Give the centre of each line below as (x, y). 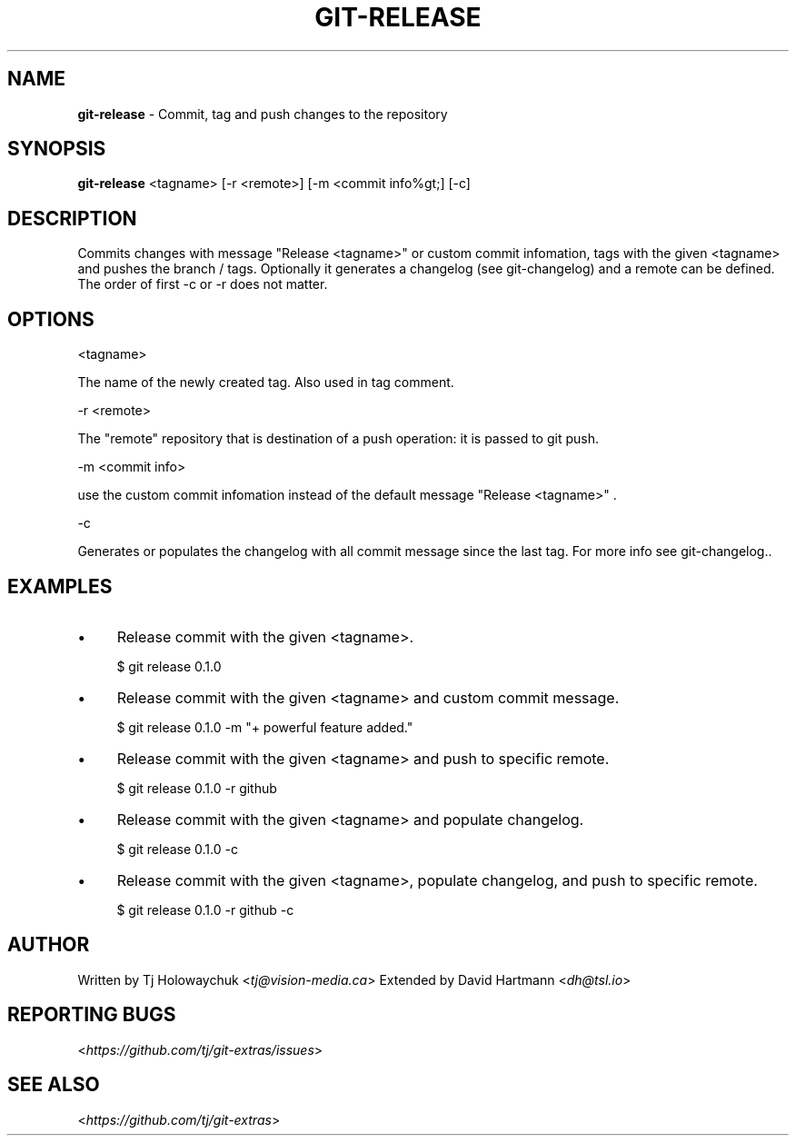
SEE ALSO (54, 1085)
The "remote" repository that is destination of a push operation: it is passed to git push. (338, 439)
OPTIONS (51, 319)
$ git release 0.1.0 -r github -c (205, 909)
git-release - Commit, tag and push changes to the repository (263, 114)
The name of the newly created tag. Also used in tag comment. (266, 383)
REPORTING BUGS (92, 1015)
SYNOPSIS (57, 149)
